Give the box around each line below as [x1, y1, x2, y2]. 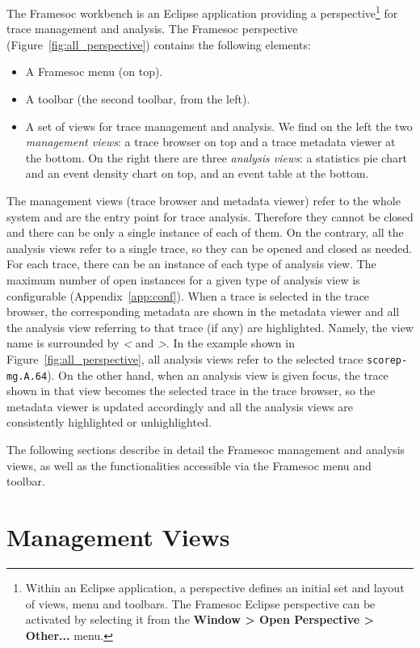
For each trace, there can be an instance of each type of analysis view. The [6, 255, 376, 272]
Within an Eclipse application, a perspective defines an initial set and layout [25, 579, 405, 595]
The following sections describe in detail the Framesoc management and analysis [6, 441, 405, 458]
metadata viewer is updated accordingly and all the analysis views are [6, 398, 353, 414]
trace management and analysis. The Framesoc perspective [6, 20, 298, 37]
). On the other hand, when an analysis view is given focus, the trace [47, 366, 388, 383]
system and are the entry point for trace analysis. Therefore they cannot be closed [6, 208, 414, 225]
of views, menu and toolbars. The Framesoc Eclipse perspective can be [25, 595, 376, 612]
